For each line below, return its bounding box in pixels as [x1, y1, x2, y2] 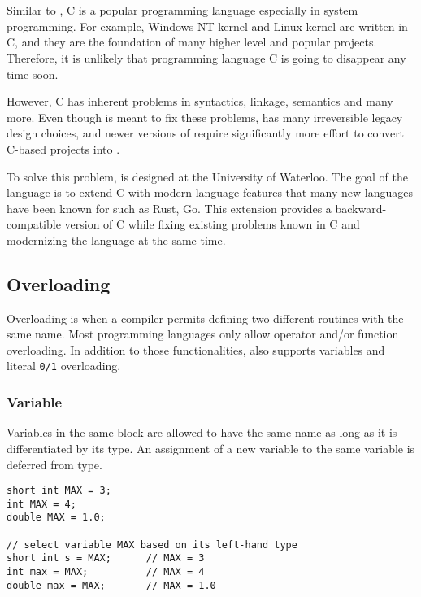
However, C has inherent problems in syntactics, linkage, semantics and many [7, 93, 393, 110]
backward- [335, 199, 387, 216]
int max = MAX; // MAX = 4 [7, 566, 205, 578]
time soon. [7, 65, 59, 82]
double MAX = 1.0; [7, 512, 106, 524]
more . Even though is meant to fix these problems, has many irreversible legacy [7, 108, 403, 125]
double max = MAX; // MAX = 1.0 [7, 579, 216, 591]
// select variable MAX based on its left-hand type [7, 538, 297, 551]
